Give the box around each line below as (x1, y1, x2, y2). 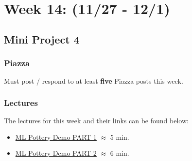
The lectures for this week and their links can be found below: (4, 116, 189, 126)
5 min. (110, 132, 129, 142)
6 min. (110, 148, 129, 158)
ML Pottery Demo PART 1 (15, 132, 97, 142)
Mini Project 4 (4, 31, 80, 46)
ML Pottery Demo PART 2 (15, 148, 97, 158)
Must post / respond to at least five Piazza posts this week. (4, 76, 183, 86)
